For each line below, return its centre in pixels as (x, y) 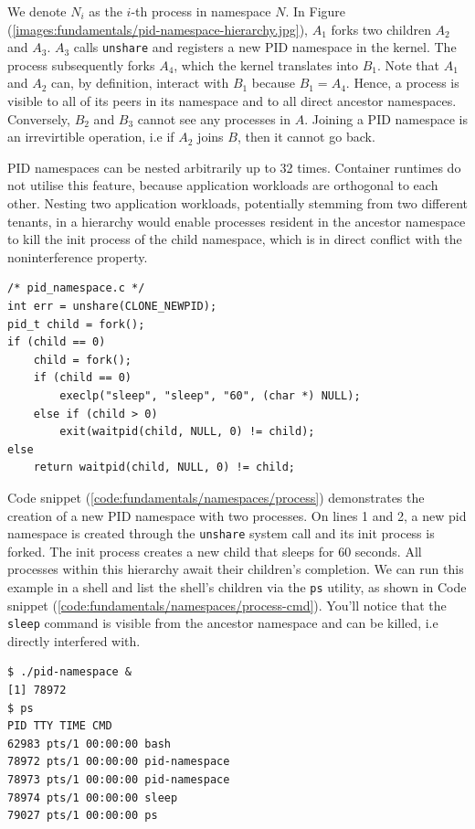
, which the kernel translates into (266, 64)
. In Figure (316, 11)
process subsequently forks (81, 64)
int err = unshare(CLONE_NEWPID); (112, 306)
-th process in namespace (201, 11)
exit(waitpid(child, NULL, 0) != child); (187, 432)
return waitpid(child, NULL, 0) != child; (164, 468)
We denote (37, 11)
